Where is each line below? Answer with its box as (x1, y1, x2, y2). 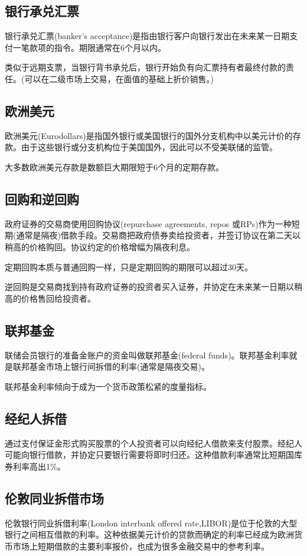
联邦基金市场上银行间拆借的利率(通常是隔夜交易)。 (12, 360, 210, 373)
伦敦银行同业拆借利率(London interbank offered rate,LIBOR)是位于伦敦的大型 (5, 516, 298, 529)
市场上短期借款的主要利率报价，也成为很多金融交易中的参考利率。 (12, 539, 269, 552)
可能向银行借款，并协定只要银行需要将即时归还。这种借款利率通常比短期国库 (5, 448, 302, 461)
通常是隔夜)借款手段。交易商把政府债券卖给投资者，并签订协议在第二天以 (16, 229, 301, 241)
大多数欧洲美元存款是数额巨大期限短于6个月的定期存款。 (5, 160, 224, 173)
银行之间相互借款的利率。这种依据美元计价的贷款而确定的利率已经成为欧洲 (5, 528, 294, 541)
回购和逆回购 (5, 189, 79, 208)
